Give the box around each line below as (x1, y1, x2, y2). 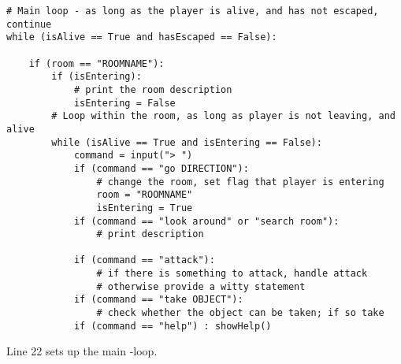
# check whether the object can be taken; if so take (96, 307, 384, 319)
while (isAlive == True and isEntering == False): (51, 136, 322, 148)
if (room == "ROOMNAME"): (28, 58, 165, 69)
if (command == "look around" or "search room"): (73, 215, 340, 227)
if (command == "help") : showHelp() (73, 320, 272, 332)
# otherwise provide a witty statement (96, 280, 306, 292)
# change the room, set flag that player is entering (96, 176, 384, 188)
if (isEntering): (51, 71, 142, 83)
